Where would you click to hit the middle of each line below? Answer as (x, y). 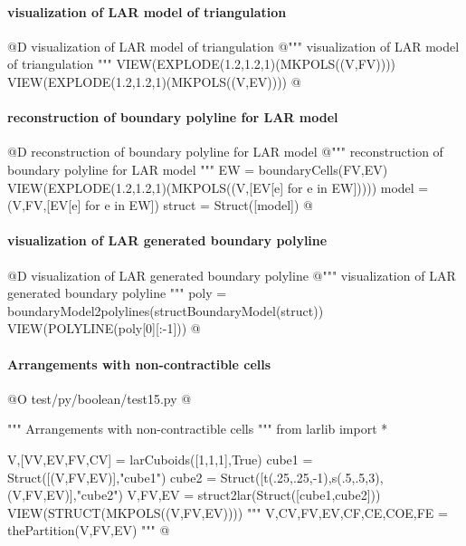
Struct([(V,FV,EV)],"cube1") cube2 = (112, 477)
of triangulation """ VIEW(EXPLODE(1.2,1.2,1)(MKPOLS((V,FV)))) (202, 64)
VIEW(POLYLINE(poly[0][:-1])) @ (104, 328)
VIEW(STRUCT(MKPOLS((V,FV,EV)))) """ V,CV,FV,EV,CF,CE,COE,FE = (228, 512)
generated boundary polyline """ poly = (117, 293)
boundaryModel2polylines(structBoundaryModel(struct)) (166, 310)
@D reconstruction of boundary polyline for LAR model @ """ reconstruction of (225, 152)
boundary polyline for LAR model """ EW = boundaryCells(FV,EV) (198, 169)
